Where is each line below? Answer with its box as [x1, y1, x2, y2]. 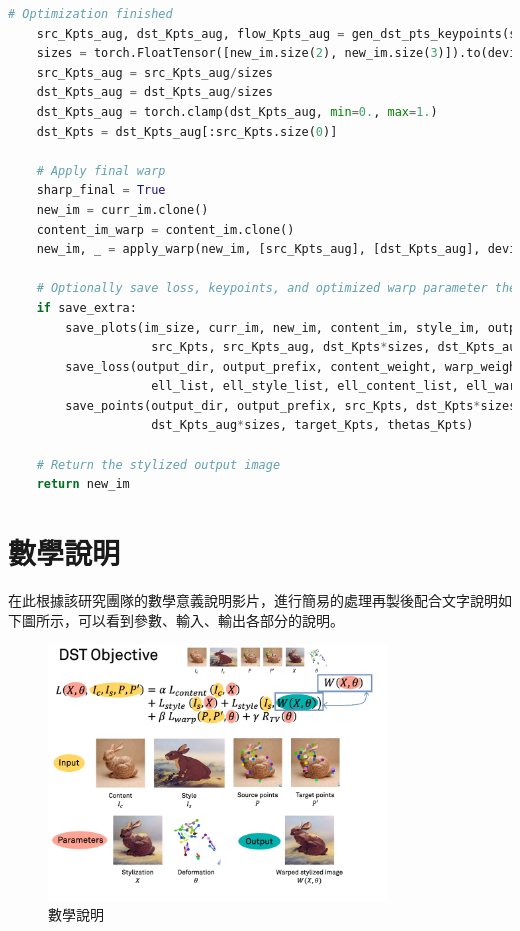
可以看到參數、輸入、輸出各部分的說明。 [77, 609, 344, 630]
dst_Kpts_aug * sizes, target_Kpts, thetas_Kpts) [151, 418, 474, 433]
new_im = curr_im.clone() [36, 202, 209, 217]
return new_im [36, 477, 130, 492]
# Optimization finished [8, 7, 173, 21]
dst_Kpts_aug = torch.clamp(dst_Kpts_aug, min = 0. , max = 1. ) [36, 104, 438, 119]
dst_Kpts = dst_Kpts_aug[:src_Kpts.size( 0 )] [36, 124, 338, 139]
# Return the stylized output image [36, 457, 281, 472]
